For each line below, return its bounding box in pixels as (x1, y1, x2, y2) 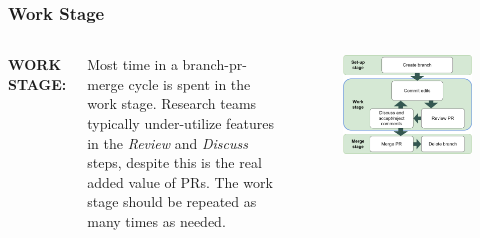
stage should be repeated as (87, 191, 257, 212)
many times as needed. (87, 210, 226, 231)
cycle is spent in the (128, 73, 251, 94)
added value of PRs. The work (87, 171, 273, 192)
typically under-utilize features (87, 113, 275, 133)
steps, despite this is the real (87, 152, 262, 173)
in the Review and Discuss (87, 132, 248, 153)
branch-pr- (182, 54, 247, 75)
